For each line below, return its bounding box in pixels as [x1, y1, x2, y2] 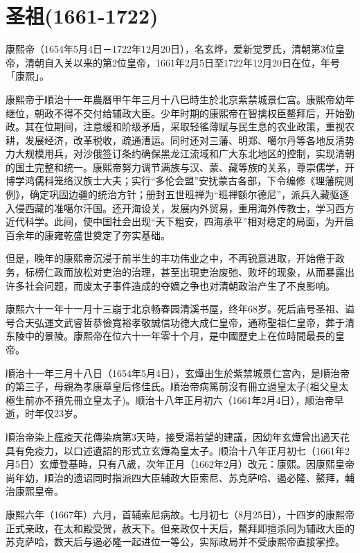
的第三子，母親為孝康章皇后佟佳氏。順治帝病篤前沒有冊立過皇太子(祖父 [6, 379, 330, 394]
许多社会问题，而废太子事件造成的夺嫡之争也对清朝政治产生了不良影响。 [6, 278, 335, 292]
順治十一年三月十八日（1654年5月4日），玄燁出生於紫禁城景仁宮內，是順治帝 [6, 365, 350, 380]
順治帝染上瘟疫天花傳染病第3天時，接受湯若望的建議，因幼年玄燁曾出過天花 [6, 429, 350, 444]
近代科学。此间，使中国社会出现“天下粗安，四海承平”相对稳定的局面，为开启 [6, 214, 354, 229]
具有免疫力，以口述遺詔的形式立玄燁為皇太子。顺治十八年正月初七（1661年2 [6, 443, 350, 457]
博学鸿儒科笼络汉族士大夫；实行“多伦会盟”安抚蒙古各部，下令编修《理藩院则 [6, 173, 354, 188]
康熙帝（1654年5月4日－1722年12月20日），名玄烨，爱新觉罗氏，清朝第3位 [6, 42, 335, 56]
